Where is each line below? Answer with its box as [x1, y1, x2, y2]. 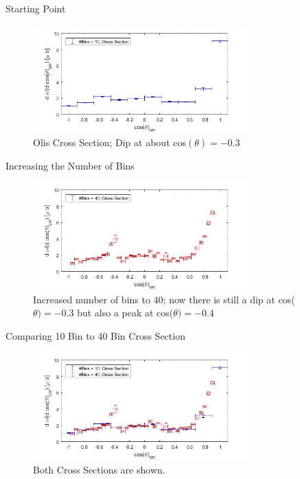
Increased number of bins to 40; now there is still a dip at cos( [33, 292, 295, 306]
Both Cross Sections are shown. [33, 462, 165, 476]
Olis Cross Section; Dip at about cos [33, 135, 186, 150]
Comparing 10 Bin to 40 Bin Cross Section [5, 328, 185, 342]
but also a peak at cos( [77, 305, 174, 320]
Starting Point [5, 1, 66, 15]
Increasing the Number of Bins [5, 158, 135, 172]
